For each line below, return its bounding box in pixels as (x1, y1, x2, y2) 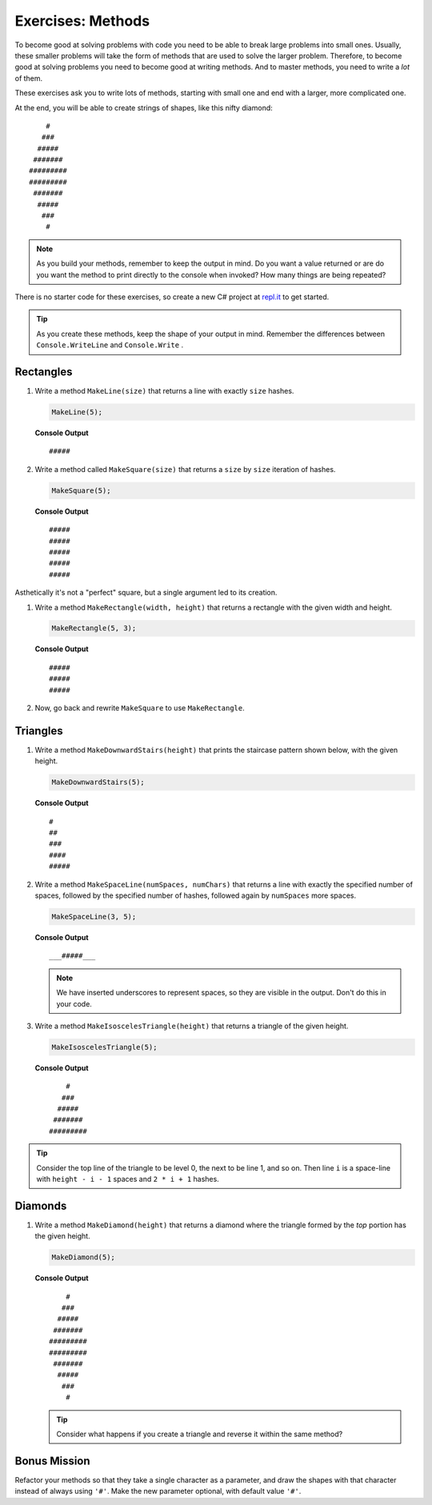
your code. (56, 999, 92, 1008)
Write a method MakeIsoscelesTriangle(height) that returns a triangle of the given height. (34, 1021, 349, 1031)
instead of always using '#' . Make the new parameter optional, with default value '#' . (14, 1487, 302, 1496)
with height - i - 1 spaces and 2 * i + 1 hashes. (36, 1175, 219, 1184)
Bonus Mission (14, 1454, 91, 1467)
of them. (14, 73, 43, 83)
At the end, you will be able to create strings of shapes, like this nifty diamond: (14, 102, 274, 112)
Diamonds (14, 1199, 67, 1212)
